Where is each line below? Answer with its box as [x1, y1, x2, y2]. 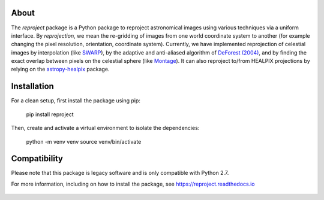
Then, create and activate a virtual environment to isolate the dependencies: [11, 125, 200, 132]
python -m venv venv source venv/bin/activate [26, 138, 142, 145]
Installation [11, 81, 54, 92]
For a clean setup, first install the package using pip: [11, 97, 141, 104]
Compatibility [11, 153, 63, 164]
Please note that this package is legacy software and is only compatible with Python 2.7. [11, 169, 229, 177]
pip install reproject [26, 111, 74, 118]
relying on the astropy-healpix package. [11, 66, 110, 73]
